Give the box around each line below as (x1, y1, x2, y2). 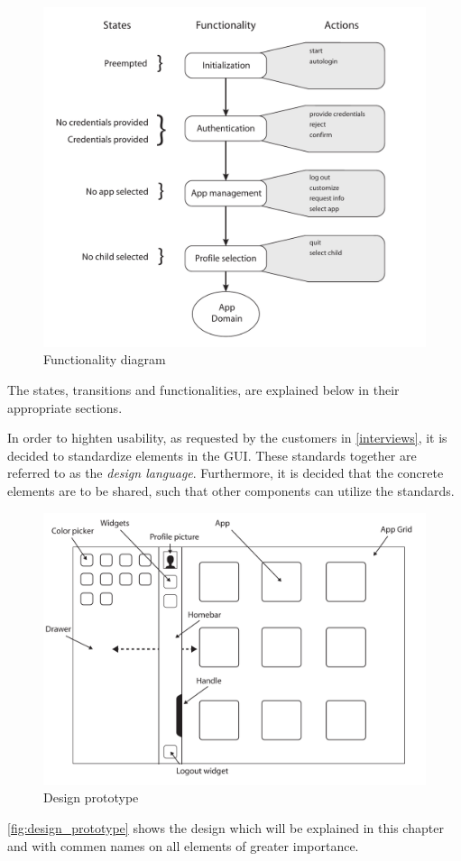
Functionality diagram (43, 350, 166, 369)
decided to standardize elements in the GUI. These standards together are (7, 445, 417, 464)
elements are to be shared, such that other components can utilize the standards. (7, 481, 455, 499)
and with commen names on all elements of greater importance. (7, 836, 359, 855)
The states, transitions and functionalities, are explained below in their (7, 380, 400, 398)
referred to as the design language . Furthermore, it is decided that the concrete (7, 463, 444, 482)
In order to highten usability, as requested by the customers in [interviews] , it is (7, 428, 447, 447)
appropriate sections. (7, 398, 123, 417)
